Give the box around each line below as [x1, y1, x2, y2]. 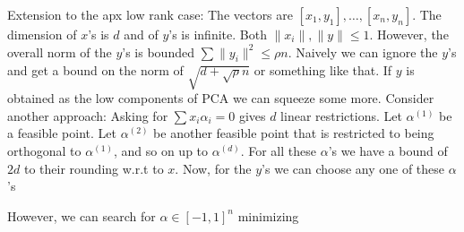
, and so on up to [113, 141, 209, 159]
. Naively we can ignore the [288, 42, 438, 61]
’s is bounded [122, 42, 194, 61]
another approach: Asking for [7, 106, 168, 125]
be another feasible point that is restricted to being [153, 124, 434, 142]
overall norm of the [7, 42, 112, 61]
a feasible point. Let [7, 124, 116, 142]
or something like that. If [253, 61, 392, 80]
